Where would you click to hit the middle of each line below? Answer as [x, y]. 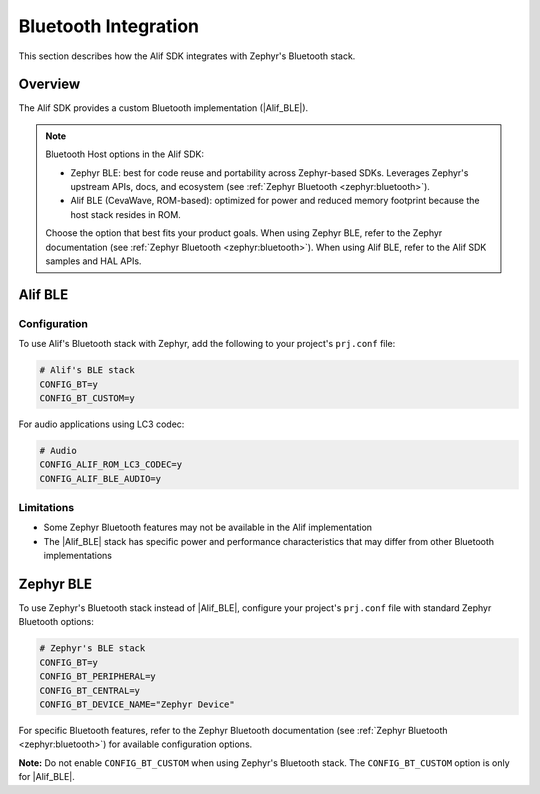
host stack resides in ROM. [126, 214]
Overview [49, 84]
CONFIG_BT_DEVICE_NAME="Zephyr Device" [137, 704]
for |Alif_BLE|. [46, 777]
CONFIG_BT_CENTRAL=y [89, 690]
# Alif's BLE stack [87, 370]
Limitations [46, 507]
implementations [78, 556]
